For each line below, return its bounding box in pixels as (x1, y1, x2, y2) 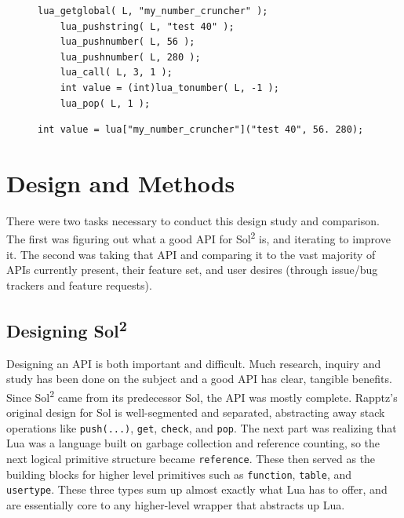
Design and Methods (6, 166, 235, 199)
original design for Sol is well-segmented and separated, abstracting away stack (6, 404, 385, 421)
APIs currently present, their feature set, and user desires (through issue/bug (6, 261, 378, 278)
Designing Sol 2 (6, 315, 127, 342)
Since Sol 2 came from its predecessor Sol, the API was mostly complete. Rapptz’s (6, 386, 398, 405)
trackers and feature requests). (6, 276, 152, 293)
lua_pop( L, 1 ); (60, 97, 151, 109)
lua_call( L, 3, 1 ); (60, 67, 173, 78)
